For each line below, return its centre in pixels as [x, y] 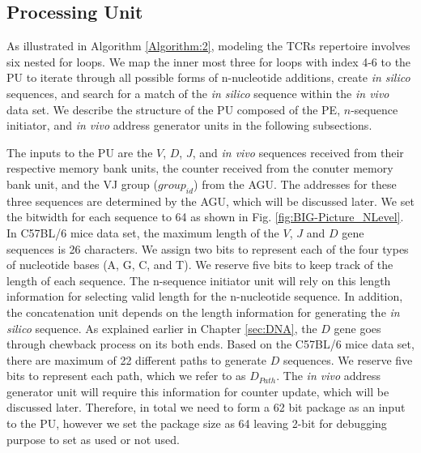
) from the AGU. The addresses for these [295, 184]
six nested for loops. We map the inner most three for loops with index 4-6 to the [209, 61]
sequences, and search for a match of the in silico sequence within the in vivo [198, 93]
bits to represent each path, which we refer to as [126, 376]
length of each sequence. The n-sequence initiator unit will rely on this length [199, 280]
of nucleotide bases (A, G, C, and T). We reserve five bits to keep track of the [200, 265]
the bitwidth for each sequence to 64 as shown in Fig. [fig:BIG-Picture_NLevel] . [205, 217]
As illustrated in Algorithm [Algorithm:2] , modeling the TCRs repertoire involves [208, 46]
